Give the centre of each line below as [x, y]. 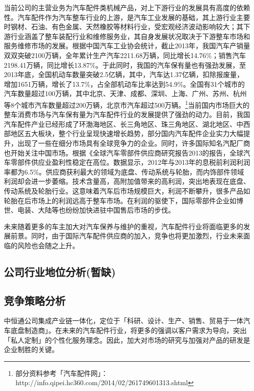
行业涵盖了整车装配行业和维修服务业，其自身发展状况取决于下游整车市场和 [130, 36]
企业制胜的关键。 [31, 349]
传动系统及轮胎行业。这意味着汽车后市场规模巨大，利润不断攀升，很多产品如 [127, 190]
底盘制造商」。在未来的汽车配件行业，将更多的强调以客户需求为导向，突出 [128, 330]
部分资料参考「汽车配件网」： [62, 373]
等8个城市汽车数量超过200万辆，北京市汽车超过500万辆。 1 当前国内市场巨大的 [127, 104]
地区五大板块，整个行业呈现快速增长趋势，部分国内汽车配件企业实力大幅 [127, 133]
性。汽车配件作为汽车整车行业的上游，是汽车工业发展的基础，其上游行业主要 [127, 17]
